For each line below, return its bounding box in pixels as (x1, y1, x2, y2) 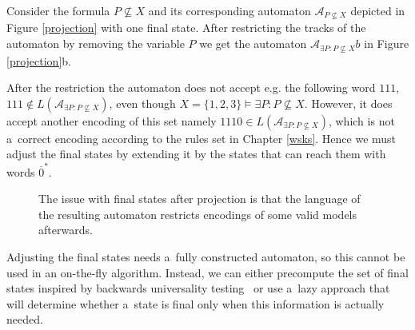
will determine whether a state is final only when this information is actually (6, 295, 385, 312)
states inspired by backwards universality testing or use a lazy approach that (6, 280, 390, 296)
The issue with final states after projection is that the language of (38, 190, 361, 207)
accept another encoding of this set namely (6, 112, 217, 129)
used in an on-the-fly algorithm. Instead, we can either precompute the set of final (6, 264, 409, 280)
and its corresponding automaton (148, 2, 311, 18)
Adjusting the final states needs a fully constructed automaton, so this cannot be (6, 248, 405, 264)
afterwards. (38, 221, 93, 238)
